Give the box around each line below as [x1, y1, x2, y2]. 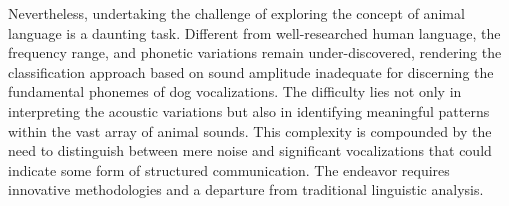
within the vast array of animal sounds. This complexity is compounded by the [8, 120, 492, 141]
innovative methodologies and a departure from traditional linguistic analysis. [8, 179, 484, 200]
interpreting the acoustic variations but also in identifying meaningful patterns [8, 100, 490, 121]
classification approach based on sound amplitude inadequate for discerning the [8, 61, 494, 82]
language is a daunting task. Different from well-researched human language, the [8, 22, 501, 43]
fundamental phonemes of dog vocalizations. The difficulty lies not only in [8, 81, 462, 102]
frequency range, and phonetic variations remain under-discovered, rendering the [8, 42, 502, 63]
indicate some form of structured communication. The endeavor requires [8, 159, 450, 180]
